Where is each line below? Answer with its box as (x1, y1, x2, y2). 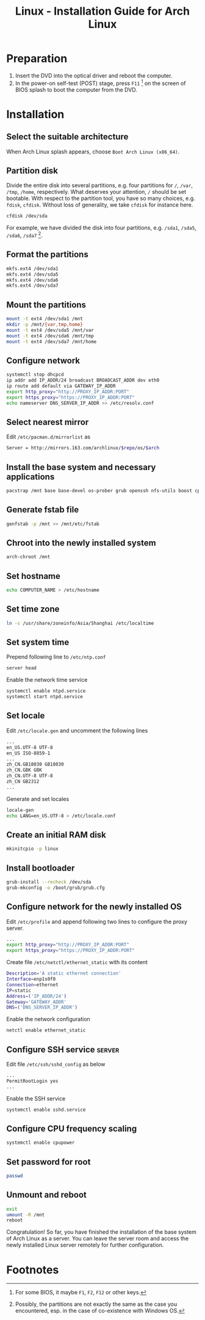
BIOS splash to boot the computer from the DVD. (15, 86, 137, 93)
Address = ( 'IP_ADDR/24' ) (6, 993, 67, 999)
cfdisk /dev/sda (6, 213, 48, 219)
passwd (6, 1173, 23, 1179)
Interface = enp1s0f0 (6, 976, 56, 983)
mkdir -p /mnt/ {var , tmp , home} (6, 321, 84, 328)
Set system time (6, 637, 70, 647)
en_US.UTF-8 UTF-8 (6, 744, 53, 750)
